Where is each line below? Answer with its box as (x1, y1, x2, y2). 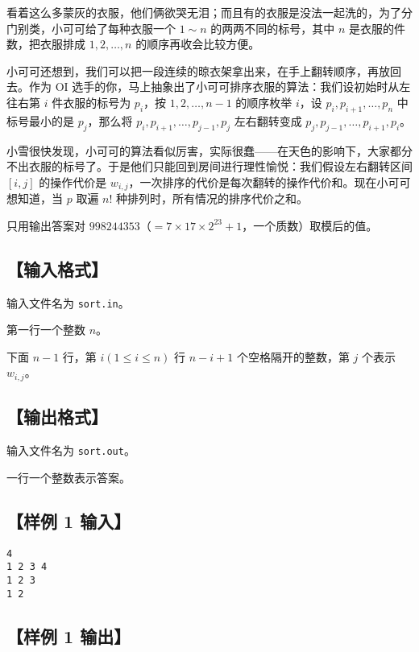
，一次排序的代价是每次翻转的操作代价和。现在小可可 (128, 173, 411, 190)
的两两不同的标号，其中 (210, 19, 335, 36)
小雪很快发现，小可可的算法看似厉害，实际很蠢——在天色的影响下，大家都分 (6, 142, 413, 159)
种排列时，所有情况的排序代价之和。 (116, 190, 309, 207)
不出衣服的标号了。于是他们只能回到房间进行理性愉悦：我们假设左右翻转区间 (6, 158, 413, 175)
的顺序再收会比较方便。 (135, 35, 260, 52)
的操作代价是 (39, 173, 107, 190)
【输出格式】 (6, 404, 108, 429)
